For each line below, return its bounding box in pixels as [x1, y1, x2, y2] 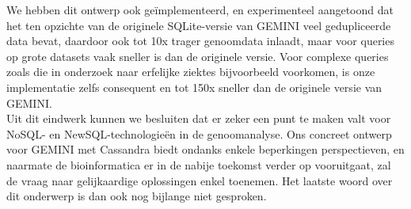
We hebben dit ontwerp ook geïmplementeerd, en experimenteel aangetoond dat [6, 2, 394, 17]
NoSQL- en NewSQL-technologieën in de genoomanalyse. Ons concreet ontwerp [6, 125, 392, 142]
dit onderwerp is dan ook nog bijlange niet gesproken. [6, 188, 267, 204]
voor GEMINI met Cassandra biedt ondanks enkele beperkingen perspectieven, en [6, 141, 405, 158]
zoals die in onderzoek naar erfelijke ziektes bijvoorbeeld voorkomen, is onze [6, 63, 375, 80]
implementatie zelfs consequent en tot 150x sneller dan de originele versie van [6, 78, 382, 95]
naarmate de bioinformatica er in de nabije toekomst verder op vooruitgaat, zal [6, 156, 391, 173]
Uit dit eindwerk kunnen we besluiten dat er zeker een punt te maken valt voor [6, 110, 391, 127]
